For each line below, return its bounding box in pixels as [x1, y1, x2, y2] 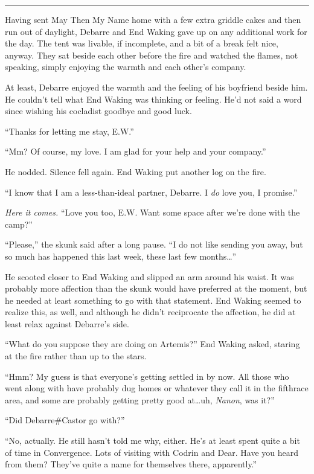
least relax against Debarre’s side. [5, 317, 129, 330]
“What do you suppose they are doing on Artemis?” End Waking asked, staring [5, 338, 300, 350]
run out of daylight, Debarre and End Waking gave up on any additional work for [5, 25, 307, 37]
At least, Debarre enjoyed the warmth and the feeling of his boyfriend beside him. [5, 80, 308, 93]
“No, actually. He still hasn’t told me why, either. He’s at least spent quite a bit [5, 434, 300, 447]
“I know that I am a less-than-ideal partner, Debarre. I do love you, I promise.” [5, 185, 298, 198]
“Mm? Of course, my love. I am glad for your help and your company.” [5, 145, 266, 158]
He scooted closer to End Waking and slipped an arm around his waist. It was [5, 270, 294, 283]
